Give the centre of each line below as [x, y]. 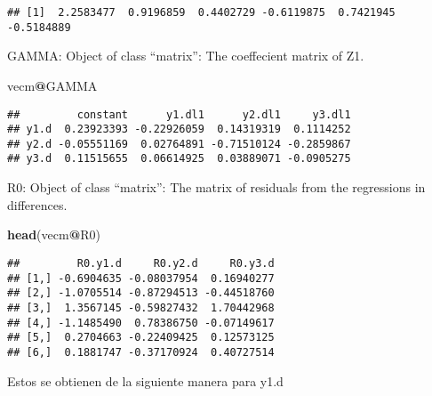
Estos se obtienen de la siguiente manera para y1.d [145, 380]
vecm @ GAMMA [52, 85]
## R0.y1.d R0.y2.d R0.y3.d [141, 263]
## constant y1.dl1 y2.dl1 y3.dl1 [179, 114]
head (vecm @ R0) [54, 234]
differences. [37, 204]
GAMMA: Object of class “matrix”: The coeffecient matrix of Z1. [186, 56]
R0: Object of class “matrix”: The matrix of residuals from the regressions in [216, 187]
